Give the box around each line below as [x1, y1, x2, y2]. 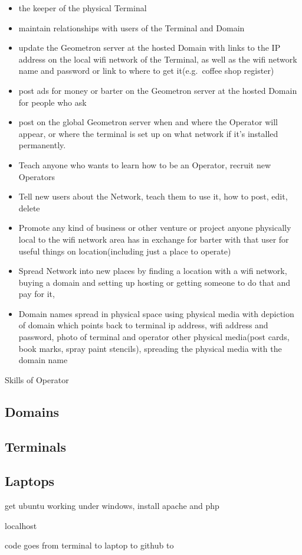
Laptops [5, 472, 55, 490]
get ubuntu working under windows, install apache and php [5, 500, 219, 512]
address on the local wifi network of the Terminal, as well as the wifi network [18, 53, 297, 65]
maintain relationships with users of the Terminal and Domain [18, 21, 245, 34]
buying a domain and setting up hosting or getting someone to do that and [18, 276, 291, 288]
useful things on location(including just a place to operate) [18, 244, 231, 257]
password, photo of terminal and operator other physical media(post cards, [18, 331, 290, 343]
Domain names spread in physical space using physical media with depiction [18, 307, 294, 319]
